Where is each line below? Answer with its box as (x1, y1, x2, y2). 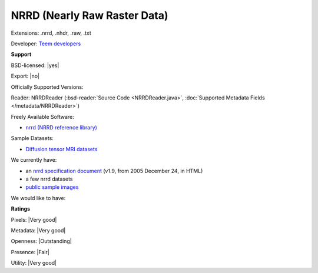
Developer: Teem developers (11, 40, 81, 47)
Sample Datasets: (11, 135, 54, 142)
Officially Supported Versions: (11, 83, 84, 91)
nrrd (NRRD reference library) (25, 124, 97, 131)
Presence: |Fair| (11, 248, 50, 255)
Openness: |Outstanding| (11, 238, 72, 245)
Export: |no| (11, 72, 40, 79)
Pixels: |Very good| (11, 216, 57, 223)
